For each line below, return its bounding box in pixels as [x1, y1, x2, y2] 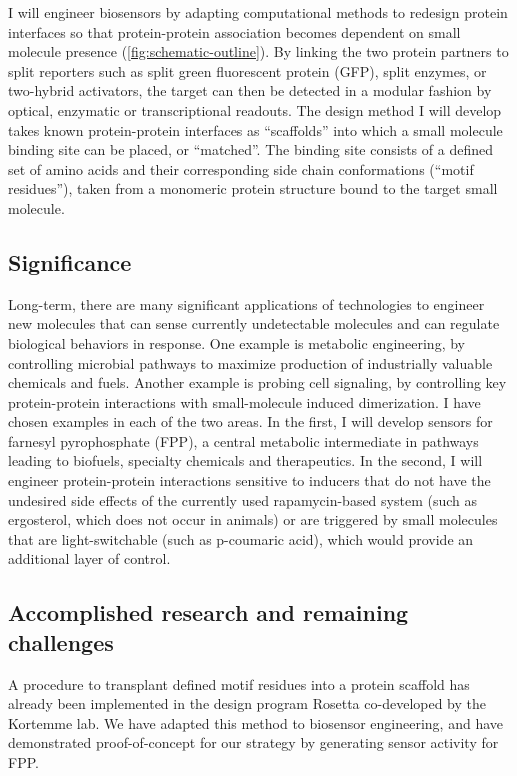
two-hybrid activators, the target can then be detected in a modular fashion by [8, 80, 492, 101]
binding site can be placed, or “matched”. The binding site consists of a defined [8, 139, 493, 160]
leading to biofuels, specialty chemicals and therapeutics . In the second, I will [8, 450, 483, 471]
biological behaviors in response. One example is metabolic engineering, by [8, 332, 465, 353]
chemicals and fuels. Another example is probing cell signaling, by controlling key [8, 372, 507, 393]
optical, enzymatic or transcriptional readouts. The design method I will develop [8, 99, 502, 120]
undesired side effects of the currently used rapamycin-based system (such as [8, 489, 478, 510]
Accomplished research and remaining [8, 597, 409, 628]
